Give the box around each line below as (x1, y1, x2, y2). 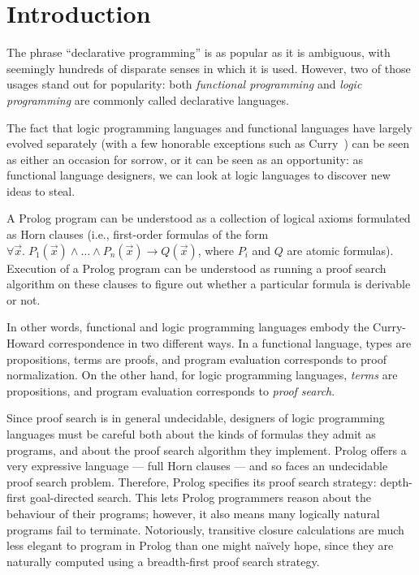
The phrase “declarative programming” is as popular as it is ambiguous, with (6, 44, 391, 61)
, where (197, 241, 235, 258)
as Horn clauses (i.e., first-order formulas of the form (6, 226, 269, 243)
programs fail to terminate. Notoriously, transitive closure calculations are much (6, 521, 404, 538)
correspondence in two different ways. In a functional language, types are (48, 335, 412, 352)
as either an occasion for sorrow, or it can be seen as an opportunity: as (6, 150, 363, 167)
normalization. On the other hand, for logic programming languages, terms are (6, 366, 398, 383)
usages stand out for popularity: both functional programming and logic (6, 76, 362, 93)
